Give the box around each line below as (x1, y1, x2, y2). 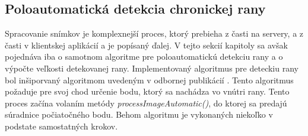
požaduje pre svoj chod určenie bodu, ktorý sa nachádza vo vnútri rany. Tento (5, 85, 290, 98)
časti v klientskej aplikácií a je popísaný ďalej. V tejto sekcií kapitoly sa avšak (5, 38, 288, 51)
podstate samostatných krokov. (5, 119, 118, 132)
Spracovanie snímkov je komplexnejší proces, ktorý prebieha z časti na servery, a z (5, 27, 304, 40)
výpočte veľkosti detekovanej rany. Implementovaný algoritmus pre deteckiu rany (5, 61, 299, 74)
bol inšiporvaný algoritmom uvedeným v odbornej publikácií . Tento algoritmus (5, 73, 294, 86)
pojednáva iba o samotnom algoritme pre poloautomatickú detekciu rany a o (5, 50, 283, 63)
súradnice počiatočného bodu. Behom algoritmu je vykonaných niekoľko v (5, 108, 273, 121)
